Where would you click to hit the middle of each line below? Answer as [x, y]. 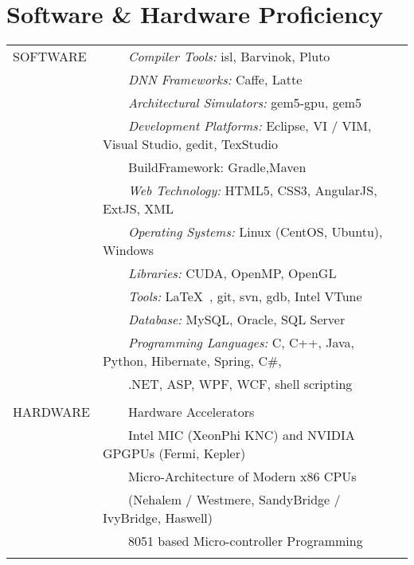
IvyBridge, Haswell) [158, 518]
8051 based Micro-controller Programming [245, 541]
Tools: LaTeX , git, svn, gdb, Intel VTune [245, 296]
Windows [128, 250]
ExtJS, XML [138, 209]
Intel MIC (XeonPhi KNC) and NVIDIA [241, 435]
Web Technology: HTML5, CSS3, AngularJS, [252, 190]
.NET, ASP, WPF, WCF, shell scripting [240, 384]
